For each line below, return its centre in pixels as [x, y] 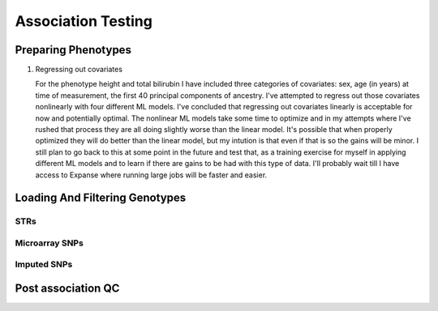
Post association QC [67, 289]
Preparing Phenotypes [73, 50]
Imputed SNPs [44, 265]
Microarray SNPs [49, 243]
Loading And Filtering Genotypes [101, 198]
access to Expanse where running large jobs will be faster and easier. [151, 175]
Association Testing [84, 21]
